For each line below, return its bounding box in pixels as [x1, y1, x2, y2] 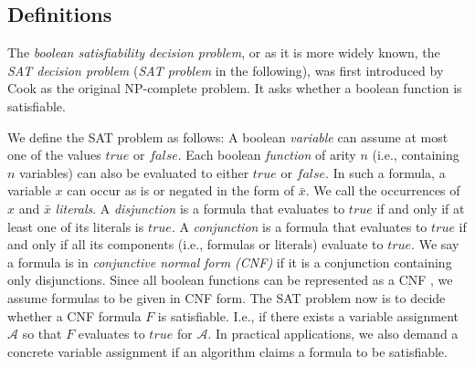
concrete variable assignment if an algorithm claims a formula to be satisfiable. [7, 341, 448, 361]
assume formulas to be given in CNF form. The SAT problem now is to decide [7, 288, 446, 307]
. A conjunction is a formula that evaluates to [171, 216, 427, 236]
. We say [411, 235, 459, 254]
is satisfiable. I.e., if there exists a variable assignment [157, 306, 459, 325]
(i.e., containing [372, 145, 459, 164]
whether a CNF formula [7, 306, 142, 325]
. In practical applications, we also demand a [207, 324, 459, 343]
